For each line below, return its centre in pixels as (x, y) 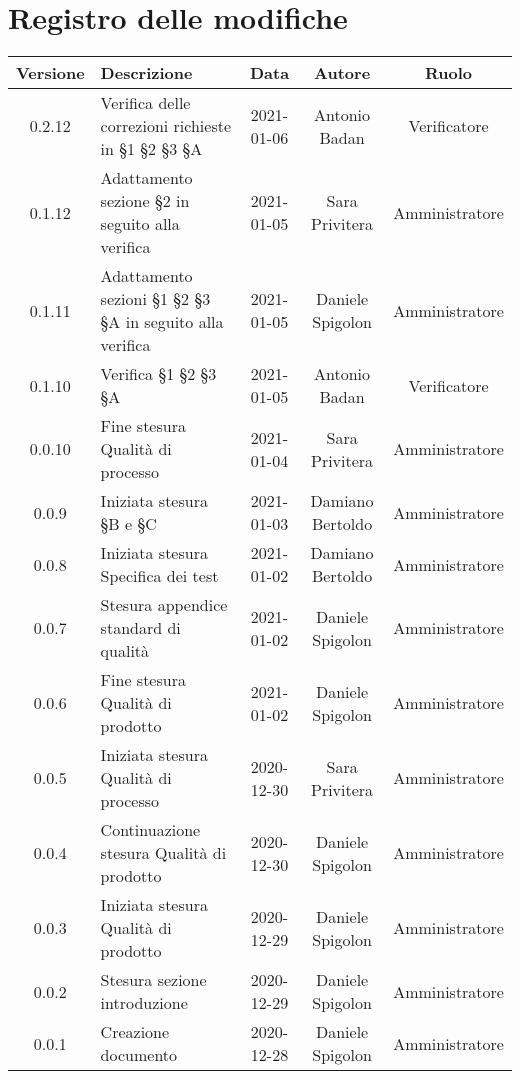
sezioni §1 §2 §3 (155, 299)
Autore (342, 73)
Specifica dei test (159, 576)
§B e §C (128, 524)
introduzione (144, 1003)
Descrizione (146, 73)
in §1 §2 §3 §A (151, 149)
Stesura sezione (153, 980)
